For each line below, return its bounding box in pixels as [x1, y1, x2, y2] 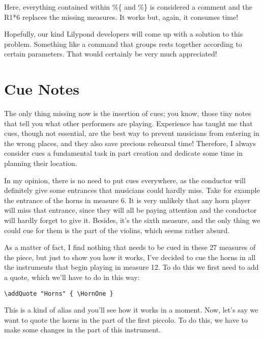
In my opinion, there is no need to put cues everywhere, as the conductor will [4, 175, 246, 185]
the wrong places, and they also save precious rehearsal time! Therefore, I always [4, 137, 256, 148]
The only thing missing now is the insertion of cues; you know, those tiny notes [4, 108, 251, 119]
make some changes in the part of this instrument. [4, 324, 161, 335]
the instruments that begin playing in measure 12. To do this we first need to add [4, 262, 259, 272]
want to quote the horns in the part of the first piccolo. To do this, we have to [4, 314, 248, 325]
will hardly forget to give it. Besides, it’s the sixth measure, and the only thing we [4, 215, 260, 226]
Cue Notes [4, 78, 79, 99]
